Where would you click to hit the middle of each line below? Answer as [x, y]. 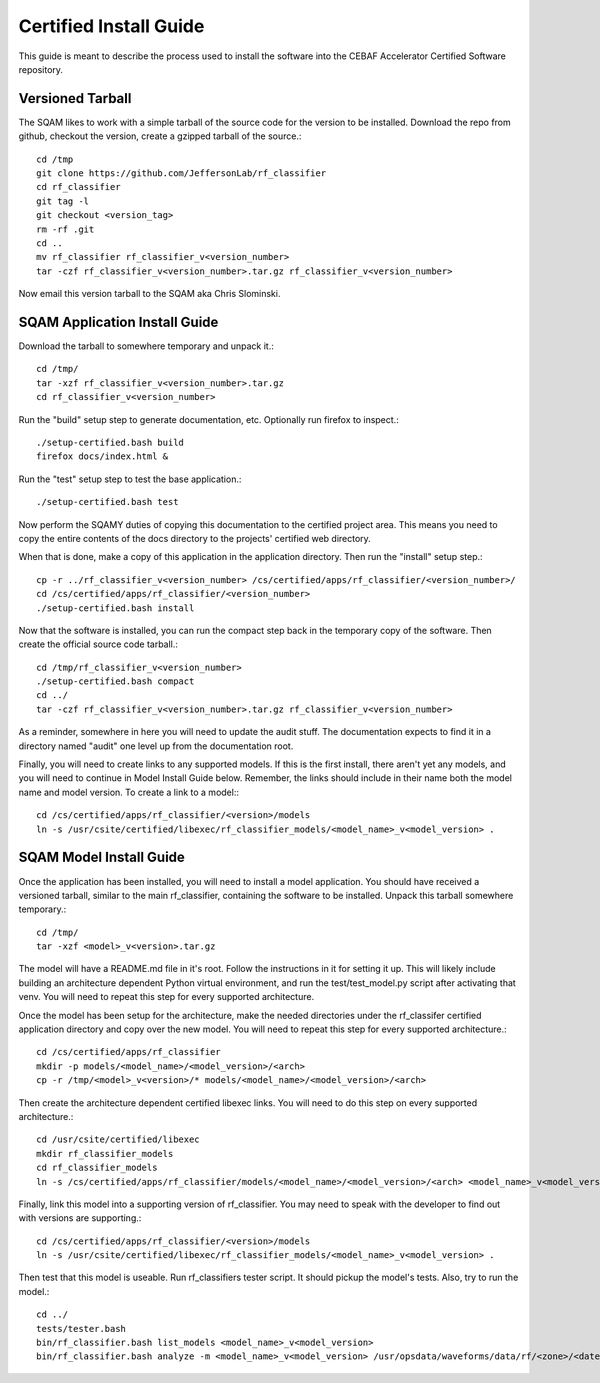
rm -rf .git [65, 229]
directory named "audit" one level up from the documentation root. [156, 746]
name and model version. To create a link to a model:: [129, 792]
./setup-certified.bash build [110, 442]
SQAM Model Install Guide [101, 857]
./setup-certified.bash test [107, 502]
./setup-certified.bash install [115, 608]
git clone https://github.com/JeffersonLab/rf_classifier [181, 173]
